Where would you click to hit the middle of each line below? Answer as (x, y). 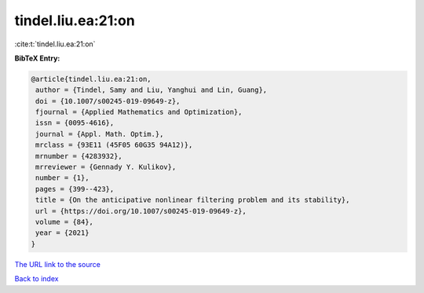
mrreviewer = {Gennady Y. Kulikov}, (106, 167)
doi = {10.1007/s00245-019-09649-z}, (108, 101)
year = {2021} (62, 233)
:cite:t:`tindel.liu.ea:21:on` (55, 44)
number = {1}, (62, 178)
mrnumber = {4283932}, (79, 156)
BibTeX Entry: (37, 58)
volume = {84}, (65, 222)
